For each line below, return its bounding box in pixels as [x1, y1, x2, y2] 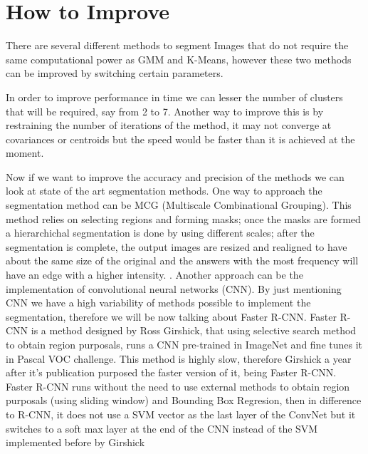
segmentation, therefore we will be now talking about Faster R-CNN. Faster [6, 309, 337, 324]
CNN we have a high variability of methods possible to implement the [6, 295, 311, 310]
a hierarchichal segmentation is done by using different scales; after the [6, 225, 315, 240]
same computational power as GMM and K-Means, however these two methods [6, 51, 352, 66]
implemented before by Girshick [6, 435, 145, 450]
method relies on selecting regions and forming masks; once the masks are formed [6, 211, 361, 226]
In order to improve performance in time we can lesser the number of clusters [6, 89, 343, 104]
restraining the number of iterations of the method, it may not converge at [6, 118, 332, 133]
